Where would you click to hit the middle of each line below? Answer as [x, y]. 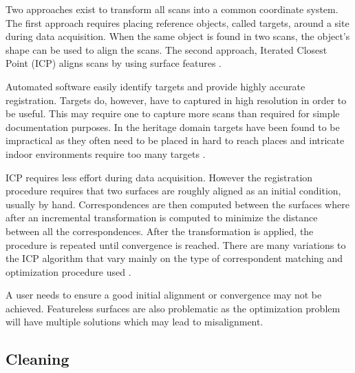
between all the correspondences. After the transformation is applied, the [160, 231]
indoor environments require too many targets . [106, 153]
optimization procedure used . [68, 271]
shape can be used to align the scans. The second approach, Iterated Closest [166, 49]
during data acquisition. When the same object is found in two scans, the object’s [178, 36]
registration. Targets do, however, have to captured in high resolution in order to [176, 100]
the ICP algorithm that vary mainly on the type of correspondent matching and [174, 258]
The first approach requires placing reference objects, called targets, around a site [177, 22]
